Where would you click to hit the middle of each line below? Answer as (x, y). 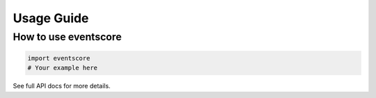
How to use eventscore (67, 37)
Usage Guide (51, 18)
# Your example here (62, 68)
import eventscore (59, 58)
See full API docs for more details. (62, 86)
